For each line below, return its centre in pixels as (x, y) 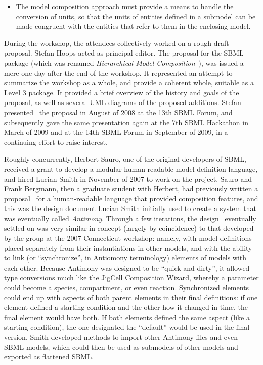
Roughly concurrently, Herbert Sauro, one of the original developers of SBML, (125, 159)
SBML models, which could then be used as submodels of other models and (121, 347)
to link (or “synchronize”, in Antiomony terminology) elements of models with (125, 258)
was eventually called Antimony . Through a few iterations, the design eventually (130, 218)
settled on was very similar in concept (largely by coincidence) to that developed (129, 228)
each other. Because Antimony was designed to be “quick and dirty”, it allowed (127, 267)
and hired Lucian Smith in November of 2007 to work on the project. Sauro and (128, 178)
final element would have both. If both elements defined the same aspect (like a (127, 317)
